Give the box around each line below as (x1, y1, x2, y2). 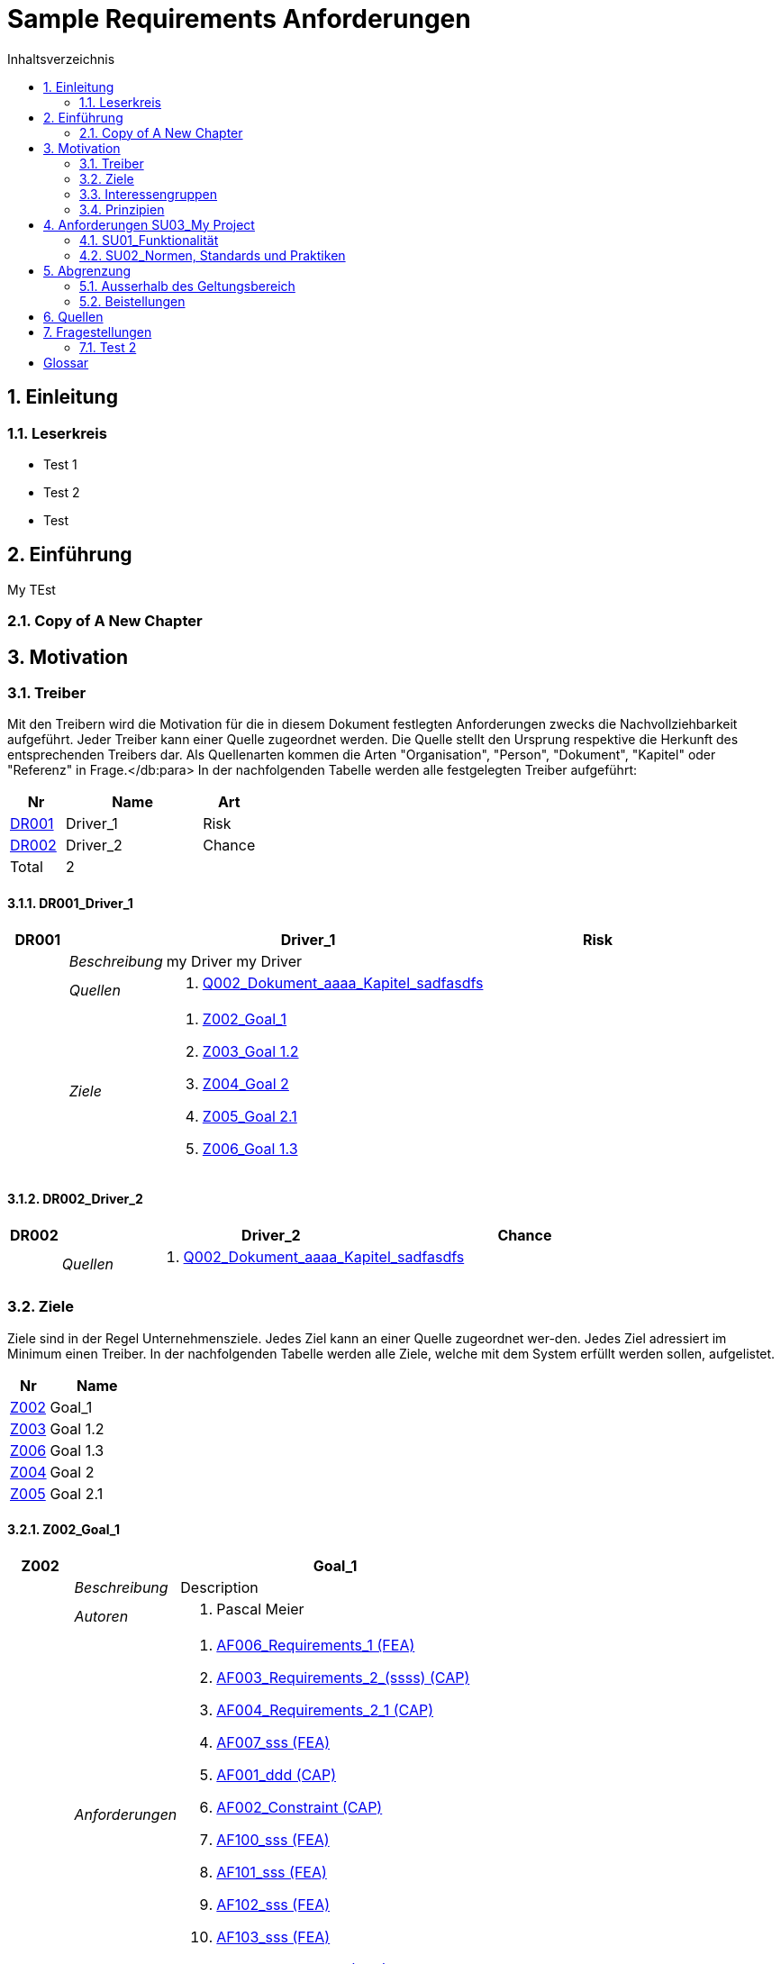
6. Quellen (43, 308, 104, 324)
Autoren (74, 1606, 129, 1625)
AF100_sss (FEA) (216, 1830, 330, 1849)
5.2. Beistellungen (79, 293, 186, 309)
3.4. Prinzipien (79, 201, 165, 217)
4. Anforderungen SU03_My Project (43, 216, 255, 232)
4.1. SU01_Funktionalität (79, 232, 219, 248)
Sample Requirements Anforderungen (7, 4, 471, 34)
